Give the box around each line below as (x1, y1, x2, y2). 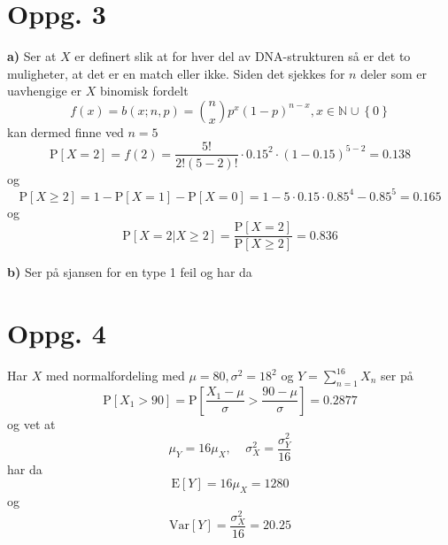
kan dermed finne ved (7, 122, 124, 141)
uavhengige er (7, 81, 82, 100)
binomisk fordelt (99, 81, 189, 100)
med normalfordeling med (45, 366, 185, 385)
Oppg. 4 (7, 315, 106, 351)
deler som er (360, 64, 427, 82)
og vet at (7, 414, 56, 433)
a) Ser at (7, 47, 57, 65)
